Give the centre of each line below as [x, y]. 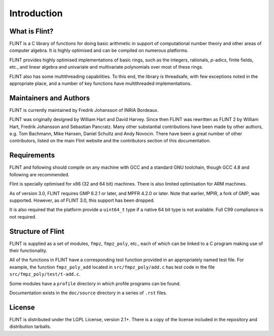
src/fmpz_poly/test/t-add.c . [45, 274]
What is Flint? [31, 31]
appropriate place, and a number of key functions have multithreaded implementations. [100, 83]
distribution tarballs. [30, 327]
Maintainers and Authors [50, 98]
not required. [23, 217]
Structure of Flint [37, 231]
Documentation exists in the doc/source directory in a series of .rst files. [88, 293]
